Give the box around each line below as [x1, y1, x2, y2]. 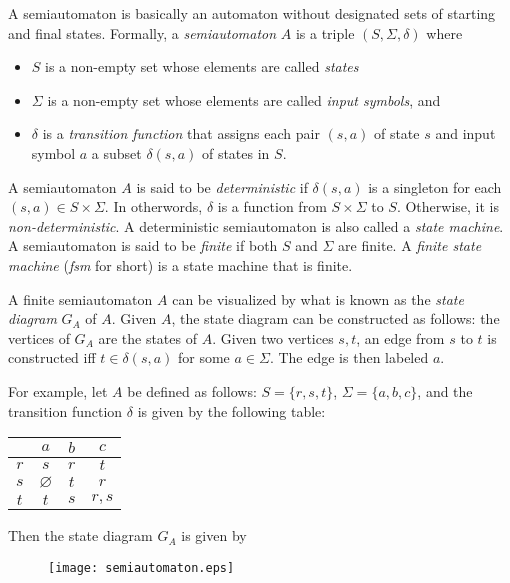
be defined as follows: [127, 380, 257, 401]
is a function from [217, 196, 327, 217]
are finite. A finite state [338, 235, 482, 256]
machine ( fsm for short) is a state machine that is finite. [8, 254, 353, 275]
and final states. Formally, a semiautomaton [8, 22, 277, 43]
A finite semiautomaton [8, 288, 153, 309]
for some [178, 347, 230, 368]
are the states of [98, 327, 197, 348]
